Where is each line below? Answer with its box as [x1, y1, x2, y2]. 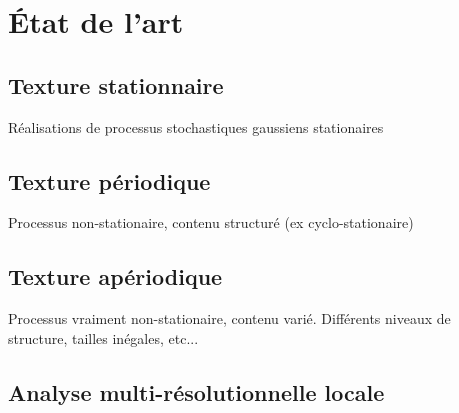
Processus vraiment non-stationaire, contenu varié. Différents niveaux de [8, 308, 451, 329]
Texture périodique [8, 165, 211, 196]
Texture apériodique [8, 261, 223, 292]
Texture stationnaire [8, 69, 224, 100]
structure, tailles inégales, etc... [8, 327, 199, 348]
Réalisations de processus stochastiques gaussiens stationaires [8, 116, 384, 137]
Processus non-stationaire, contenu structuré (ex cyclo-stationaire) [8, 212, 414, 233]
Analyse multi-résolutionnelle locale [8, 376, 385, 407]
